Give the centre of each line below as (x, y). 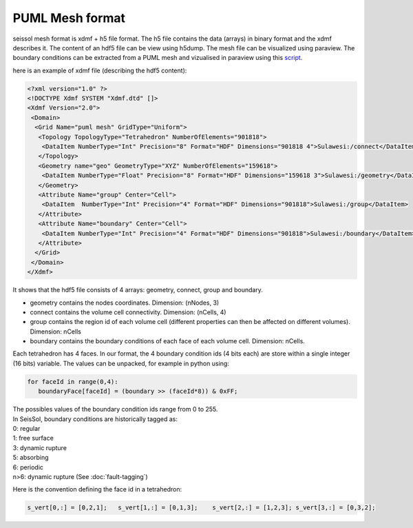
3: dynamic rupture (40, 447)
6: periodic (28, 467)
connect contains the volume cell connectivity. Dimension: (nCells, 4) (128, 312)
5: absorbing (31, 458)
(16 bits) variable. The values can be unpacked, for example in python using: (121, 363)
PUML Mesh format (69, 18)
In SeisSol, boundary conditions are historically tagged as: (95, 419)
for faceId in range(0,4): (73, 382)
